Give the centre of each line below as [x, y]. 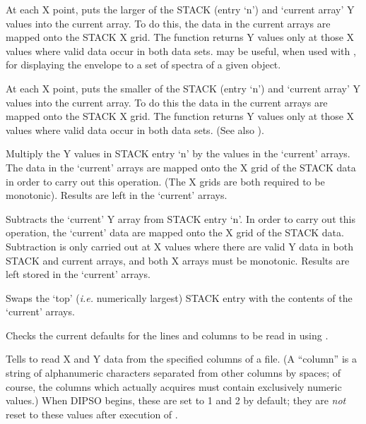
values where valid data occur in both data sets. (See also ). [135, 129]
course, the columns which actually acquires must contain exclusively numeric [174, 386]
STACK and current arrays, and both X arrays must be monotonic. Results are [178, 260]
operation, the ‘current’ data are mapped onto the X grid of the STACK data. [175, 232]
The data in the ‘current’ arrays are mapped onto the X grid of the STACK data [181, 167]
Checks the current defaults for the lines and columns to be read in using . [167, 335]
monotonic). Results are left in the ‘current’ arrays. [117, 195]
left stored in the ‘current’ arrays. [78, 274]
